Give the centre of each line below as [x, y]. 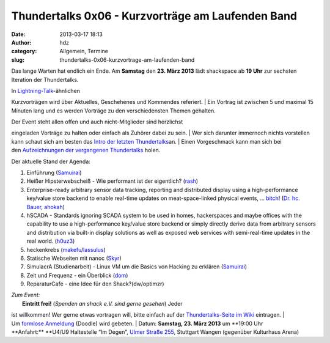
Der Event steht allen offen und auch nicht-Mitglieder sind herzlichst [97, 122]
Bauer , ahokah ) [46, 207]
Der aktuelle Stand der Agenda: [51, 161]
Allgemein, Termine [84, 51]
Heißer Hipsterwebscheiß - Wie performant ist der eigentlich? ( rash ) [112, 181]
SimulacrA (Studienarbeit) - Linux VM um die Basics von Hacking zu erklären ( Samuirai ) [137, 267]
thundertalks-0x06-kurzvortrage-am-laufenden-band [127, 60]
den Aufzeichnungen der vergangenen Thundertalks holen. [86, 150]
